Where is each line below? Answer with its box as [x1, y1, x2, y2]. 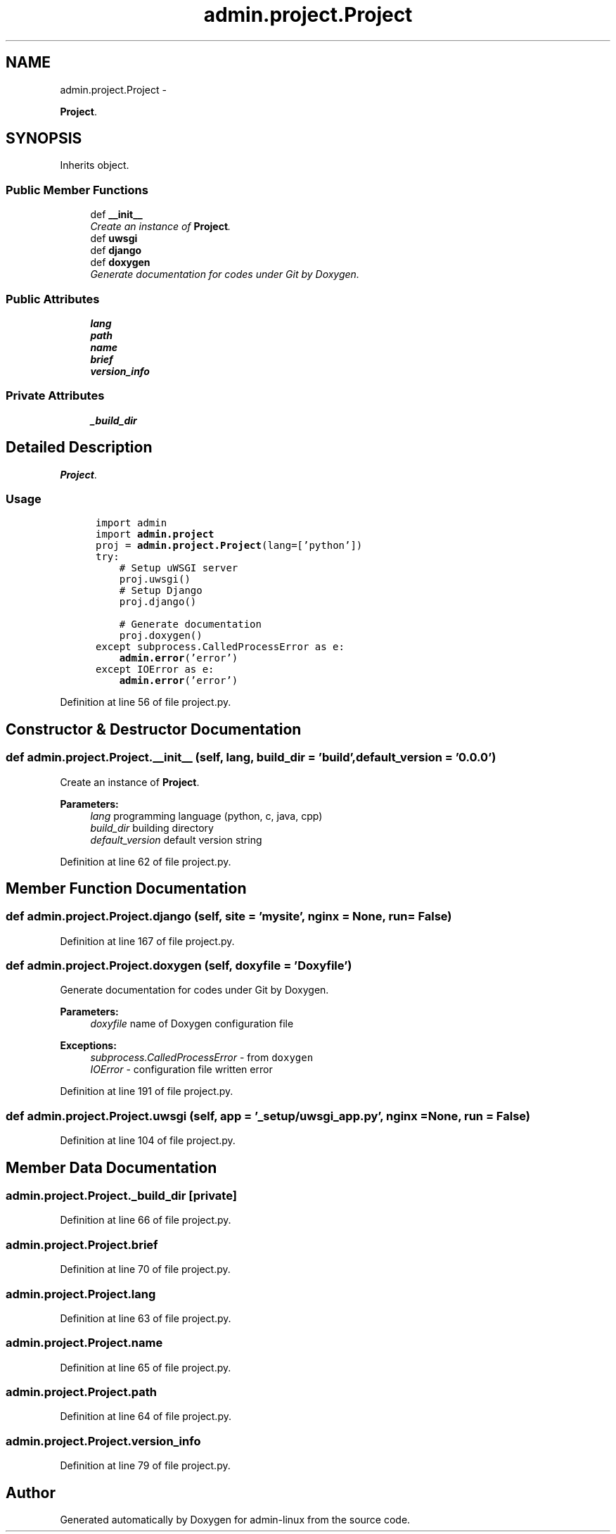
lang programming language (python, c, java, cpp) [90, 809, 323, 822]
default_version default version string [90, 833, 262, 846]
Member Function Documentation [6, 879, 247, 897]
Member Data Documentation [6, 1158, 217, 1177]
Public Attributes [6, 291, 100, 306]
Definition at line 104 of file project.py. [60, 1134, 236, 1147]
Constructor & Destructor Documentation [6, 720, 302, 738]
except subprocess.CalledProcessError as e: [95, 641, 345, 653]
